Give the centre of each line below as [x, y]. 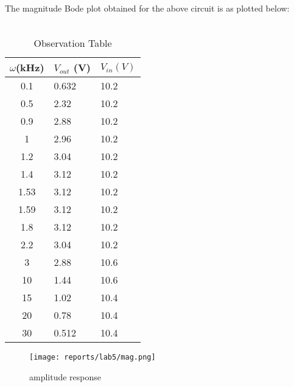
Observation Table [73, 43]
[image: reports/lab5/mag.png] [93, 357]
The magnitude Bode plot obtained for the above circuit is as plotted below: [147, 8]
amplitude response [65, 376]
